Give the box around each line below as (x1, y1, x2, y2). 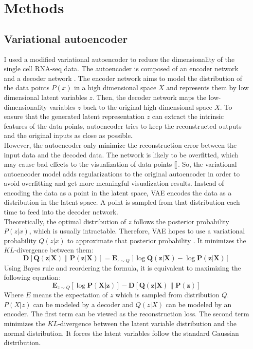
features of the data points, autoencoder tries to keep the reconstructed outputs (4, 120, 242, 131)
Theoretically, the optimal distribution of (4, 216, 126, 226)
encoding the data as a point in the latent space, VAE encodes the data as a (4, 187, 232, 197)
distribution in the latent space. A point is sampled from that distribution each (4, 197, 240, 207)
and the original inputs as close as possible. (4, 130, 133, 140)
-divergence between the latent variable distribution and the (57, 318, 236, 328)
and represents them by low (166, 82, 249, 93)
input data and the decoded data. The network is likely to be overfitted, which (4, 149, 238, 159)
